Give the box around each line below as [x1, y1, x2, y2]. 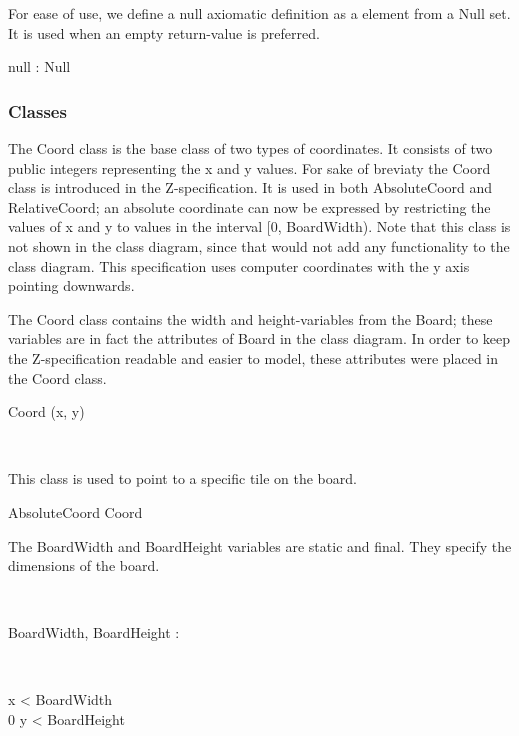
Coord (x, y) [8, 401, 85, 422]
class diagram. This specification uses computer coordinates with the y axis [8, 255, 470, 276]
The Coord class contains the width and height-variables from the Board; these [8, 308, 493, 329]
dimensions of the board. [8, 555, 160, 576]
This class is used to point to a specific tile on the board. [8, 468, 357, 489]
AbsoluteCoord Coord [8, 501, 143, 522]
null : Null [8, 56, 71, 77]
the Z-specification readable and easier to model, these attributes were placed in [8, 347, 499, 368]
